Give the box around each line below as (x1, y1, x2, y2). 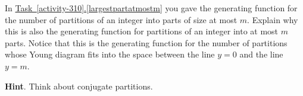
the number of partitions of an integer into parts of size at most (5, 13, 238, 25)
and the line (239, 48, 283, 60)
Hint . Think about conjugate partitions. (5, 79, 153, 92)
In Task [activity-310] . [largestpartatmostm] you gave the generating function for (5, 2, 298, 14)
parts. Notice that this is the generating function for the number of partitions (5, 36, 288, 49)
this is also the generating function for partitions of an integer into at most (5, 25, 279, 37)
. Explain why (247, 13, 298, 25)
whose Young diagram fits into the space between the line (5, 48, 215, 60)
